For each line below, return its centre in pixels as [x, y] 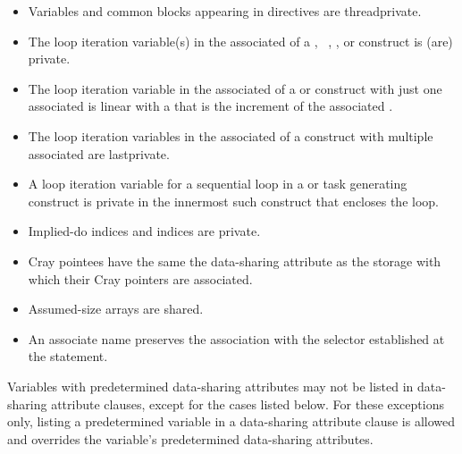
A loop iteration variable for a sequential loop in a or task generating [218, 184]
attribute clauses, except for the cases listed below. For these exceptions [248, 404]
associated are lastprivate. [99, 153]
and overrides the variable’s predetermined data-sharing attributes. [190, 438]
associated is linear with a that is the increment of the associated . [210, 106]
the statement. [68, 356]
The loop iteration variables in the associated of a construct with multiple [231, 135]
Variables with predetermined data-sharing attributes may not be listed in [210, 386]
